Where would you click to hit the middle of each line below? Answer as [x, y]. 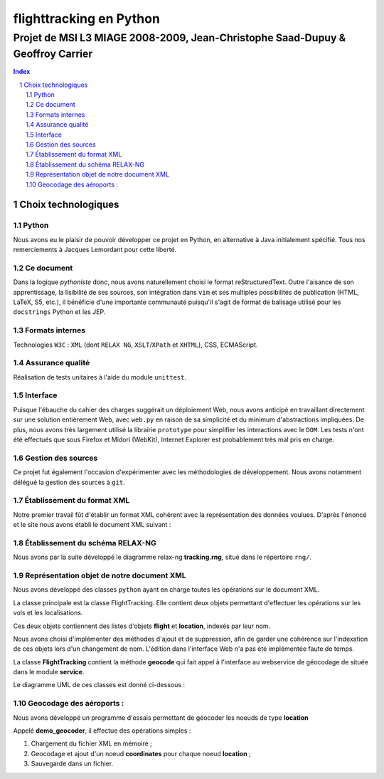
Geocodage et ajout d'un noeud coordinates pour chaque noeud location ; [141, 753]
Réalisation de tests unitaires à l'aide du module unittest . [100, 377]
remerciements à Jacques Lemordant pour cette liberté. [95, 250]
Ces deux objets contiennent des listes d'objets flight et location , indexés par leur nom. [142, 626]
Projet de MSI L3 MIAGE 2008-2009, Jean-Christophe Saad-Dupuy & [180, 38]
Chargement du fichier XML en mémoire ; [92, 743]
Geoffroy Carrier [53, 54]
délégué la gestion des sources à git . [69, 482]
